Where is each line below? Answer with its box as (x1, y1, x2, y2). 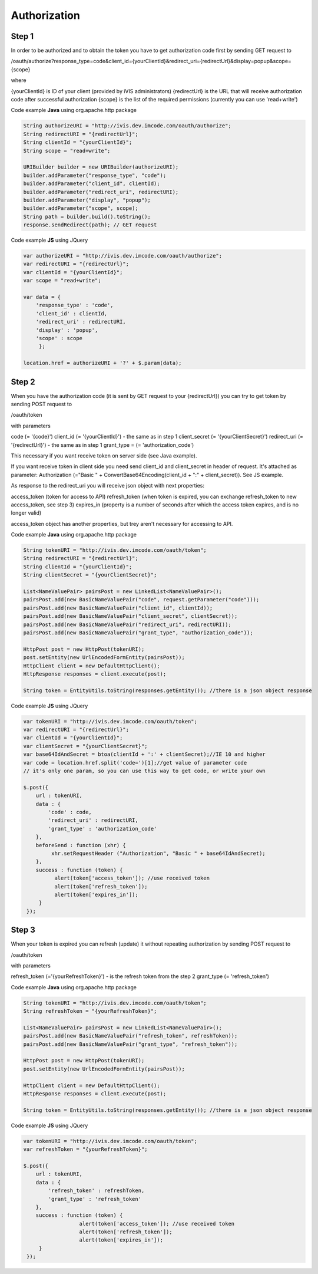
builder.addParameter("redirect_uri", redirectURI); (23, 189, 179, 195)
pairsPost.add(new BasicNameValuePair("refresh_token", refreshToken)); (23, 1032, 238, 1039)
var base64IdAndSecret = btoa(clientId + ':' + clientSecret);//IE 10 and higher (23, 751, 266, 758)
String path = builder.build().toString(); (23, 213, 151, 220)
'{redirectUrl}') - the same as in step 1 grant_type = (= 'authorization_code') (11, 441, 194, 448)
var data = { (23, 294, 61, 300)
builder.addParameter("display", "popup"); (23, 196, 151, 203)
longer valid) (11, 509, 42, 516)
